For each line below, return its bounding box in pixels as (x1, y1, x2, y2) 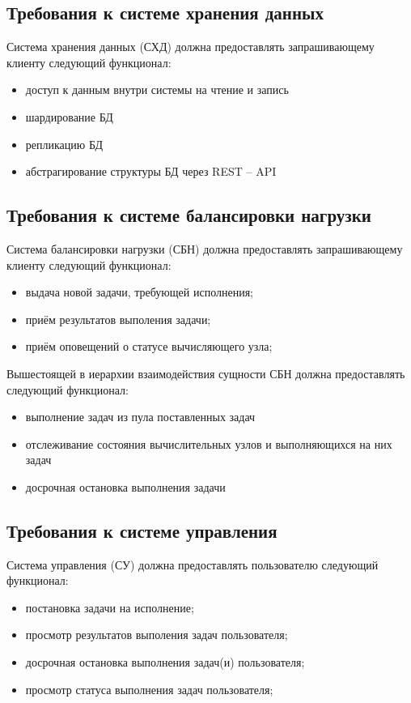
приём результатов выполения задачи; (25, 310, 211, 327)
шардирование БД (25, 108, 113, 125)
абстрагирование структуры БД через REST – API (25, 163, 277, 180)
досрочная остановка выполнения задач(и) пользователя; (25, 654, 305, 671)
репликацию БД (25, 135, 103, 152)
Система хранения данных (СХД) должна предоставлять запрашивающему (6, 38, 375, 55)
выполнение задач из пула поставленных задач (25, 408, 256, 425)
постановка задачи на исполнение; (25, 599, 194, 616)
